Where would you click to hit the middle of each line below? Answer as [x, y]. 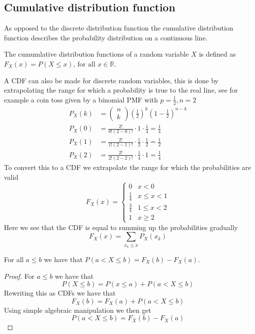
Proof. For [19, 276]
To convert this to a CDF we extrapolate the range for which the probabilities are [128, 167]
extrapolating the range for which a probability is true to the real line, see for [121, 90]
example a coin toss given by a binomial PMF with [81, 99]
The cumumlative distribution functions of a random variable [96, 54]
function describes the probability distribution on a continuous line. [106, 37]
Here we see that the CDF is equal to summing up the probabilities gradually [121, 227]
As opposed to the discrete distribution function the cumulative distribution [119, 28]
